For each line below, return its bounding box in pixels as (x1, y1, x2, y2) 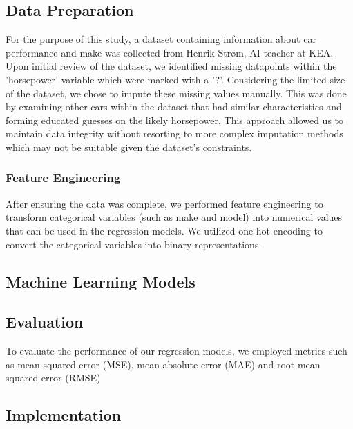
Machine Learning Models (6, 270, 195, 292)
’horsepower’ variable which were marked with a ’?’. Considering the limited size (6, 72, 345, 86)
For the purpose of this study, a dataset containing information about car (6, 32, 316, 46)
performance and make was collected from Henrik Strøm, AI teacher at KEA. (6, 45, 334, 59)
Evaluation (6, 311, 84, 332)
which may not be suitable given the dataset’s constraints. (6, 139, 252, 154)
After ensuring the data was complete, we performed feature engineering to (6, 196, 323, 210)
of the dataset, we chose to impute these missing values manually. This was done (6, 86, 347, 100)
